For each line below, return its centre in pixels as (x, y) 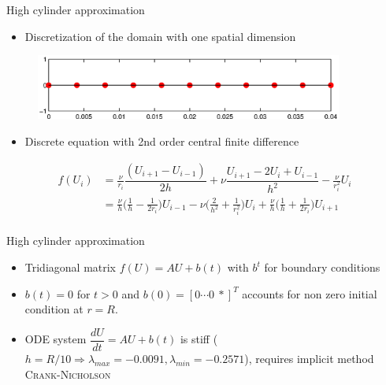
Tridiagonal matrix (71, 267)
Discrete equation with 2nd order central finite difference (162, 141)
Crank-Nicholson (68, 374)
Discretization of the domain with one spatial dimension (160, 36)
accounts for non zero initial (310, 293)
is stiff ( (199, 339)
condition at (54, 309)
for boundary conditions (322, 267)
